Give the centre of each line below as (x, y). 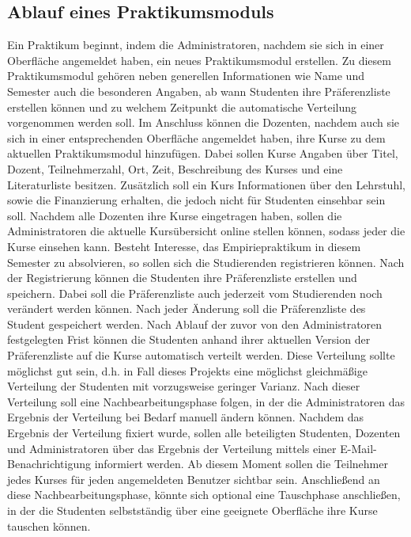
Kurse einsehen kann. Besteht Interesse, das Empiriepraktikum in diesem (184, 246)
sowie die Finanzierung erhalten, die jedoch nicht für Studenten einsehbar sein (196, 200)
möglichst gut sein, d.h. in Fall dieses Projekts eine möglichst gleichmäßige (187, 370)
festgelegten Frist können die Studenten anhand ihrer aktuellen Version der (189, 339)
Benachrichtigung (49, 464)
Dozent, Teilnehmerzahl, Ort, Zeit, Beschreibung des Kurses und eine (175, 168)
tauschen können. (49, 526)
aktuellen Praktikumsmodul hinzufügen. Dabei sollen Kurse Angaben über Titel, (203, 153)
